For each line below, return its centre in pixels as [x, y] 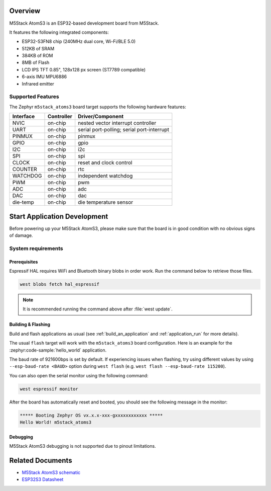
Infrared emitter [38, 84]
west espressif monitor [49, 389]
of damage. [21, 235]
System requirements [36, 248]
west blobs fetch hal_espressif [60, 284]
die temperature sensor [106, 202]
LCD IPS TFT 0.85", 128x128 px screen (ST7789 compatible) [84, 69]
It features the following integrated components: [59, 32]
